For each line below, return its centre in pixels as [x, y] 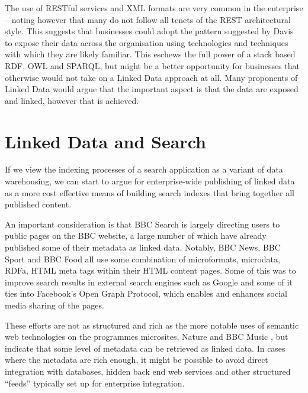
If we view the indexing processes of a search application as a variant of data [144, 169]
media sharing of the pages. [54, 305]
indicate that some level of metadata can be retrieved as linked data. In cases [145, 348]
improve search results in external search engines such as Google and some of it [149, 282]
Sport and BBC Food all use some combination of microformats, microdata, [142, 259]
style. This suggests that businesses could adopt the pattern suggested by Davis [149, 31]
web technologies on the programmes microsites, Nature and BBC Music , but [147, 337]
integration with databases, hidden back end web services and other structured [148, 371]
